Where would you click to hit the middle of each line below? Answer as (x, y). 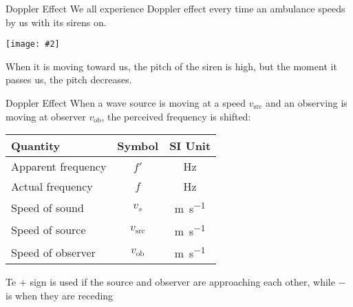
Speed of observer (53, 252)
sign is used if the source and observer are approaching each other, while (182, 282)
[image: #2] (33, 44)
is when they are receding (60, 295)
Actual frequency (52, 187)
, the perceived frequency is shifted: (176, 116)
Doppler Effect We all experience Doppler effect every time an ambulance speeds (175, 8)
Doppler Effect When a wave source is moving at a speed (126, 103)
